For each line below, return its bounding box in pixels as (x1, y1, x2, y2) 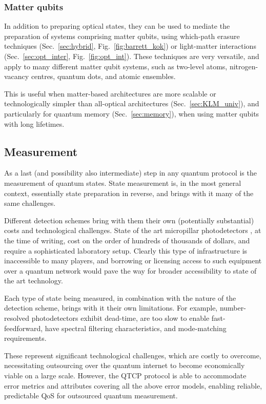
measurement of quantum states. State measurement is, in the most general (4, 177, 241, 188)
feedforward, (4, 322, 43, 333)
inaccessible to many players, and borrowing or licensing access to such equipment (4, 255, 262, 266)
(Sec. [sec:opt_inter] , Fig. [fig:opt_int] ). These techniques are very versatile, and (4, 51, 259, 61)
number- (219, 302, 246, 313)
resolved (4, 313, 30, 323)
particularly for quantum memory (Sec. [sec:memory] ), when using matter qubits (4, 108, 259, 119)
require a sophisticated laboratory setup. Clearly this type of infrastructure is (4, 245, 248, 256)
